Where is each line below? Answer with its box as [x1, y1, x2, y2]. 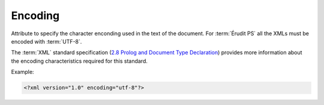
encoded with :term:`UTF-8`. [11, 38, 82, 45]
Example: [11, 69, 34, 76]
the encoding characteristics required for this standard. [11, 57, 148, 64]
